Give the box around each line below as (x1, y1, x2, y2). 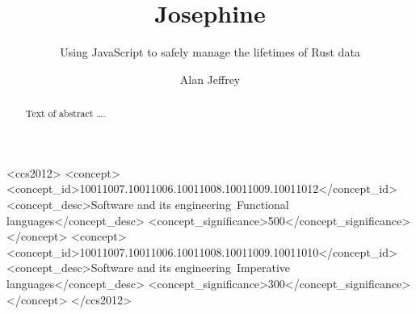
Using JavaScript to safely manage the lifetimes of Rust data (60, 44, 360, 61)
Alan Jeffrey (179, 70, 241, 87)
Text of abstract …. (25, 107, 106, 120)
